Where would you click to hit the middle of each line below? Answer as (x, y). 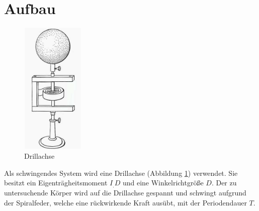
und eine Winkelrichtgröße (163, 183)
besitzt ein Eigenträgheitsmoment (56, 183)
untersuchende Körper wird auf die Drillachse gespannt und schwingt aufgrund (125, 193)
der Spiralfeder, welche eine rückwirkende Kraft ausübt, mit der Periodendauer (125, 202)
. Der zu (224, 183)
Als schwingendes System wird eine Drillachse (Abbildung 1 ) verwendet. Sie (121, 173)
